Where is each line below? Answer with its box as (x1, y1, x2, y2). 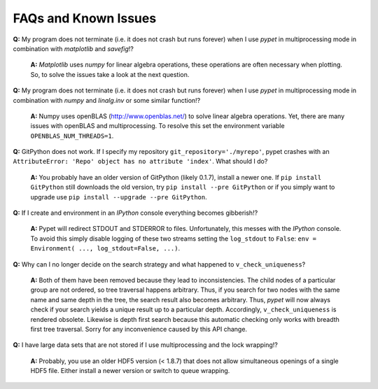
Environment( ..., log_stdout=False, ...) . (30, 244, 181, 253)
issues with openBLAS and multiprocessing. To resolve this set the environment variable (30, 122, 285, 130)
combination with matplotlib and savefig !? (13, 44, 134, 52)
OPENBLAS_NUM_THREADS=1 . (30, 132, 114, 140)
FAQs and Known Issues (13, 10, 157, 26)
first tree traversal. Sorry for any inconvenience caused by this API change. (30, 325, 248, 333)
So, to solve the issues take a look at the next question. (30, 70, 190, 78)
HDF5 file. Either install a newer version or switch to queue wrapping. (30, 367, 230, 375)
